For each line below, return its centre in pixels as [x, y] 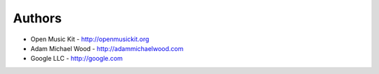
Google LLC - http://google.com [77, 59]
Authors [38, 18]
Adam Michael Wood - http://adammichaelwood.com [107, 48]
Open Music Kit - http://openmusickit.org [90, 39]
